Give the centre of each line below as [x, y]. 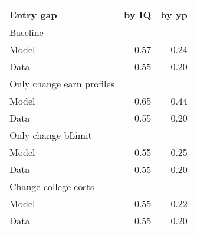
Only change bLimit [51, 135]
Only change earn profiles [62, 84]
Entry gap [33, 14]
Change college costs [52, 186]
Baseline [27, 32]
